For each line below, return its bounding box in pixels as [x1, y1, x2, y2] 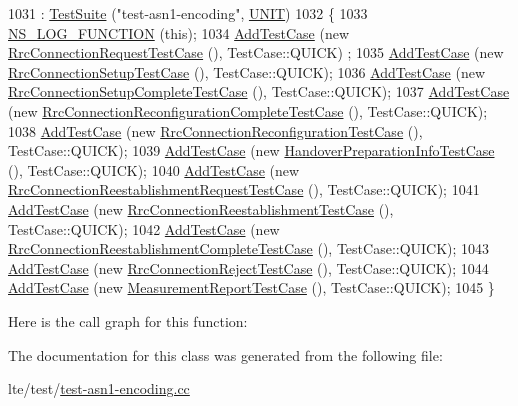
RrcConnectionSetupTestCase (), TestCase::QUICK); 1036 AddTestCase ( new [8, 61, 486, 82]
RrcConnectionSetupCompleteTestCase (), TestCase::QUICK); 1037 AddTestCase [8, 81, 510, 102]
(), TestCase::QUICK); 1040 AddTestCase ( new [8, 159, 300, 180]
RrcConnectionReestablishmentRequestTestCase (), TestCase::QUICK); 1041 [8, 179, 480, 200]
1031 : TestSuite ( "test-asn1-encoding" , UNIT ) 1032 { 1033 [8, 3, 368, 23]
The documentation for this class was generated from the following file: [8, 344, 443, 365]
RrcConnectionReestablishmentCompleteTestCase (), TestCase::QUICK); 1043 [8, 238, 490, 259]
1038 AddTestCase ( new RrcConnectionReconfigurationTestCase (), [8, 120, 423, 141]
